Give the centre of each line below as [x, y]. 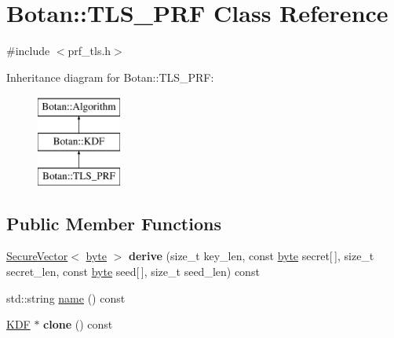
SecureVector [37, 256]
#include [28, 51]
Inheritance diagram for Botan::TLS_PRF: [110, 77]
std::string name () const [66, 298]
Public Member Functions [114, 223]
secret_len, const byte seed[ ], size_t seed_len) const [133, 272]
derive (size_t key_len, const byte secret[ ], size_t [252, 256]
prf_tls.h [89, 51]
